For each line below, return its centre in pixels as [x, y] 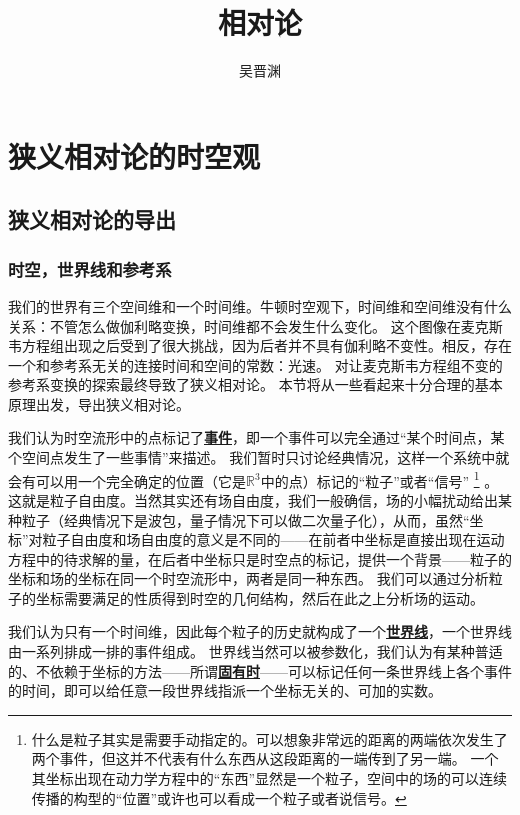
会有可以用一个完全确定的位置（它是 [127, 480]
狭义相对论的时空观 [134, 155]
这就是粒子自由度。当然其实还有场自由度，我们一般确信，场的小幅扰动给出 [253, 499]
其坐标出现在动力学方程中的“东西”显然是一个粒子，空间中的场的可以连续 [269, 778]
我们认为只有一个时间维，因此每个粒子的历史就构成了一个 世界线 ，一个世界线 [260, 631]
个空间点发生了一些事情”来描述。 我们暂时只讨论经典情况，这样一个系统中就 [259, 457]
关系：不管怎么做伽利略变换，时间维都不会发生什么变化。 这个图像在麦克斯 [255, 325]
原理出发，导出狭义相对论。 [99, 403]
